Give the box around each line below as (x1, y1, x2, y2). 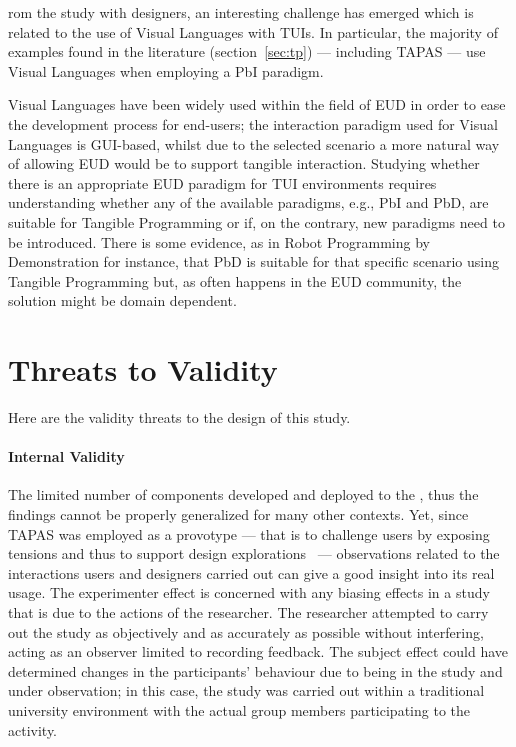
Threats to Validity (8, 349, 278, 390)
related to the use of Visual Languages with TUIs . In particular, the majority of (8, 21, 498, 42)
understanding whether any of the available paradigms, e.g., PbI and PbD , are (8, 192, 489, 213)
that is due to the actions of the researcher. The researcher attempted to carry (8, 601, 489, 622)
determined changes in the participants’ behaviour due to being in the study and (8, 660, 503, 681)
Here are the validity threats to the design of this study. (8, 407, 351, 428)
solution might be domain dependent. (8, 290, 237, 311)
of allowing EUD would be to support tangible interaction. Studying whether (8, 153, 480, 174)
